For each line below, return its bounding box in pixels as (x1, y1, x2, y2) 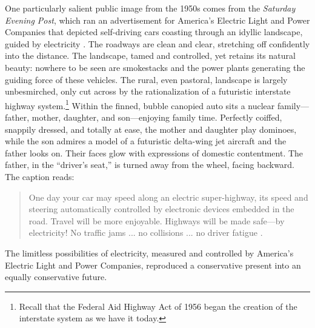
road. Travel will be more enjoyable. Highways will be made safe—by (28, 214, 285, 227)
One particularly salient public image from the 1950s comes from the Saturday (5, 2, 296, 14)
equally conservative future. (5, 270, 107, 283)
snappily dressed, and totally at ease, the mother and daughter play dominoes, (5, 122, 297, 135)
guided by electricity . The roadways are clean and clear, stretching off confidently (5, 37, 310, 50)
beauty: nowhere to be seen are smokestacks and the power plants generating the (5, 61, 305, 73)
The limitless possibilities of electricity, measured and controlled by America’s (5, 246, 294, 259)
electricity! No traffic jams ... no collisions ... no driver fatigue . (28, 226, 263, 239)
